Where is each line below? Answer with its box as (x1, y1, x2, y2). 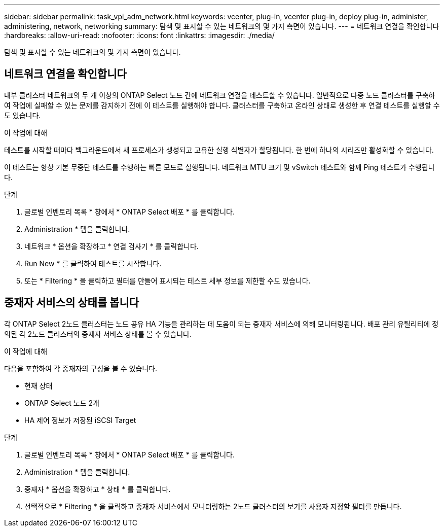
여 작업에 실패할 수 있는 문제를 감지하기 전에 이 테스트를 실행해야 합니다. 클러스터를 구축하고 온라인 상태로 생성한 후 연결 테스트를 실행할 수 (4, 100, 440, 110)
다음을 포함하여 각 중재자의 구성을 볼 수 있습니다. (4, 364, 158, 373)
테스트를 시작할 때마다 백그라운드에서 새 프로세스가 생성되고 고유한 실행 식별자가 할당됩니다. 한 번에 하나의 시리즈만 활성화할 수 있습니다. (4, 145, 434, 154)
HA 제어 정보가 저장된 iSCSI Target (24, 415, 136, 424)
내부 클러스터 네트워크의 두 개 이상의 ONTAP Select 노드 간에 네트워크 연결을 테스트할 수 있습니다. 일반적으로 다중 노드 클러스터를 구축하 (4, 90, 435, 99)
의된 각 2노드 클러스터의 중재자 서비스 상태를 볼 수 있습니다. (4, 329, 192, 338)
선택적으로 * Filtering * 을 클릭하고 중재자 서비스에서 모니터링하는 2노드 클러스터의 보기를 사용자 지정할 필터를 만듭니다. (24, 502, 402, 511)
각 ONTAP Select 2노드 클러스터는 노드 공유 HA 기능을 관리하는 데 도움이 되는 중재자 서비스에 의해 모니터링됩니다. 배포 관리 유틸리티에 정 (4, 319, 439, 328)
